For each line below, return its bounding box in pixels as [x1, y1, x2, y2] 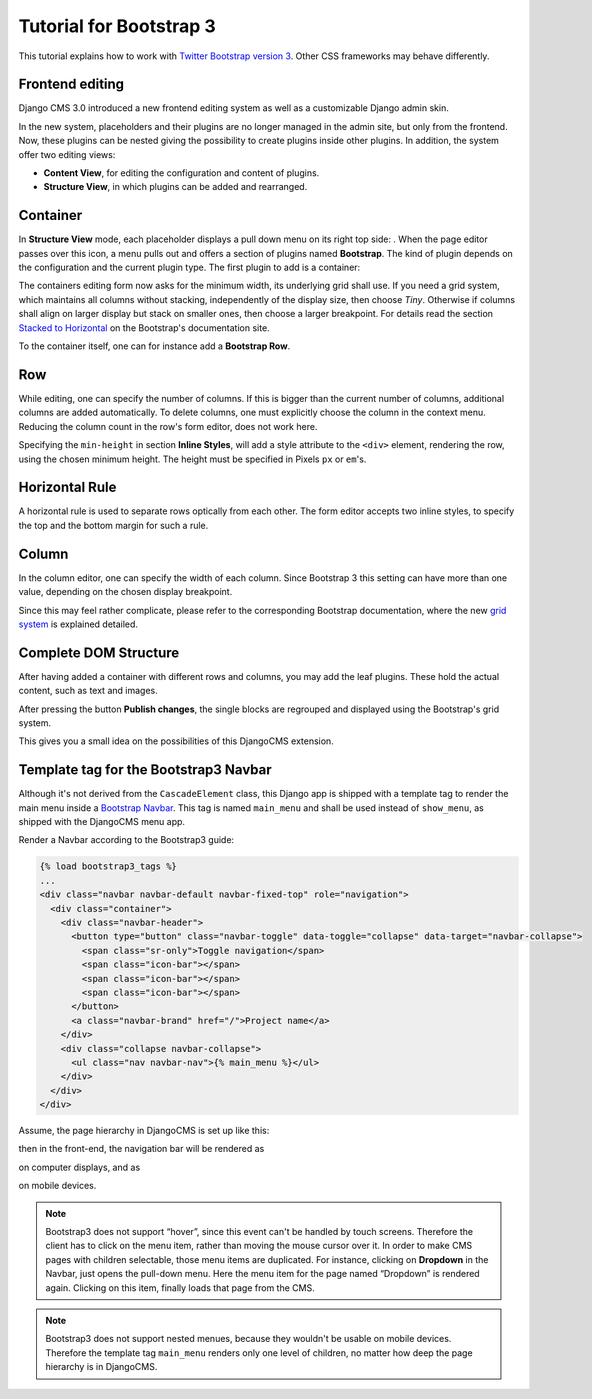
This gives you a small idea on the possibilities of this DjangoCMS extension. [18, 735, 334, 747]
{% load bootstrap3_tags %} [39, 861, 177, 872]
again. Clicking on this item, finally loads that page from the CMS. [45, 1281, 315, 1294]
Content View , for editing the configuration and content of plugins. [43, 167, 320, 179]
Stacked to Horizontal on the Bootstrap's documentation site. [18, 321, 270, 334]
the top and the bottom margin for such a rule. [18, 519, 209, 531]
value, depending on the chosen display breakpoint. [18, 586, 233, 598]
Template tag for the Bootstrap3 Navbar [18, 761, 272, 779]
